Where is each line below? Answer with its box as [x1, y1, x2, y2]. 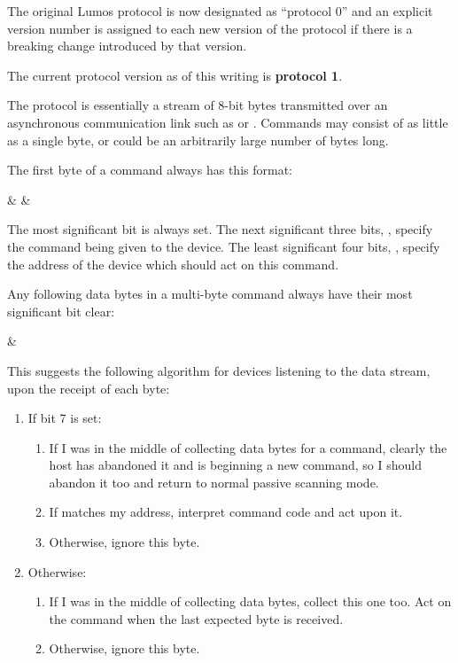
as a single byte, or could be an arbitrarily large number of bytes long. [7, 130, 389, 149]
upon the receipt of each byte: [7, 378, 170, 397]
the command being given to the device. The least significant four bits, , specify [7, 237, 440, 255]
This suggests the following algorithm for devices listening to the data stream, [7, 361, 431, 379]
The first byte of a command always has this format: [7, 160, 292, 179]
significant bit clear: [7, 301, 115, 320]
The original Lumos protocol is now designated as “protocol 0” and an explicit [7, 2, 433, 19]
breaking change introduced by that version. [7, 36, 247, 55]
